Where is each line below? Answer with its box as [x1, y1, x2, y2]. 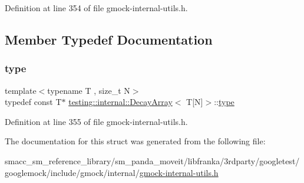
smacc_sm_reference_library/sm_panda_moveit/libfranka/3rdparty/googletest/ [5, 154, 300, 167]
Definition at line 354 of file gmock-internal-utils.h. [5, 2, 188, 13]
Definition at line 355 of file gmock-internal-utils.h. [5, 115, 188, 127]
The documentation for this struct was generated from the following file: [5, 135, 266, 147]
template [5, 84, 37, 96]
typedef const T [5, 96, 62, 108]
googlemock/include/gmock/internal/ [5, 166, 140, 178]
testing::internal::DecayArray [68, 96, 173, 108]
